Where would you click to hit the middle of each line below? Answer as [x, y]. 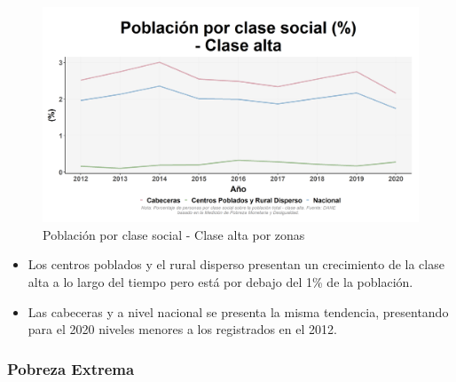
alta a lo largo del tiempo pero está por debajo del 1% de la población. [220, 282]
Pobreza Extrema [71, 368]
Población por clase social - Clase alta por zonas [174, 234]
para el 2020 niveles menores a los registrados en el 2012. [182, 329]
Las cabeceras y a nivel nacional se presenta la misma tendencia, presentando [238, 311]
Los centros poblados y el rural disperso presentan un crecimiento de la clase [236, 264]
